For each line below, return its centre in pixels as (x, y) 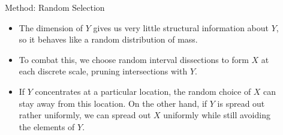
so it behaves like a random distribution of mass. (108, 39)
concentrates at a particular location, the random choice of (143, 91)
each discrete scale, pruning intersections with (103, 71)
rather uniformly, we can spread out (85, 115)
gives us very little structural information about (181, 27)
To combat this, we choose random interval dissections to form (134, 59)
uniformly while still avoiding (217, 115)
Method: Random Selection (55, 7)
